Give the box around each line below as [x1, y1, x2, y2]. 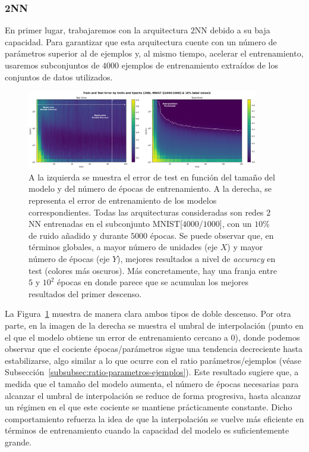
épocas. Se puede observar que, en [150, 229, 274, 241]
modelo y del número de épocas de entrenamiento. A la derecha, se [29, 182, 272, 195]
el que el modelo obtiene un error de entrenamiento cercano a [5, 331, 228, 343]
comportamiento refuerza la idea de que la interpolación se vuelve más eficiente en [5, 412, 304, 425]
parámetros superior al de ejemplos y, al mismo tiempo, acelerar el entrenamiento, [5, 47, 304, 60]
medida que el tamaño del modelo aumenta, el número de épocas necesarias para [5, 377, 299, 389]
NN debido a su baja [194, 24, 270, 36]
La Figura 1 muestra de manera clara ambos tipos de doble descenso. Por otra [5, 307, 291, 320]
